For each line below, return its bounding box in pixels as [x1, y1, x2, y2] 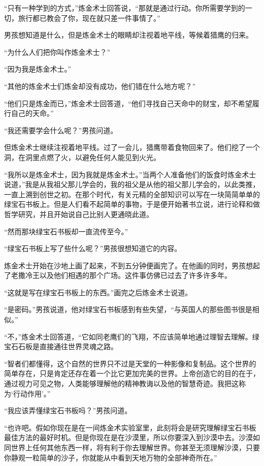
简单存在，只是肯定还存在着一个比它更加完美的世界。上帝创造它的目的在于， [4, 368, 260, 379]
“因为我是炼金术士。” [4, 64, 72, 74]
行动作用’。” [13, 388, 51, 398]
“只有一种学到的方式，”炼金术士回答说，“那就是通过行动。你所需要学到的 [4, 3, 245, 13]
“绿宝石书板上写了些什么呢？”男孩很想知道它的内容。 [4, 243, 182, 254]
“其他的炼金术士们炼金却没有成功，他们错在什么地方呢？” [4, 80, 196, 91]
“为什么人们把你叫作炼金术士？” [4, 46, 111, 57]
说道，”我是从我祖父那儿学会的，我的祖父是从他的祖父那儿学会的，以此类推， [4, 179, 260, 190]
